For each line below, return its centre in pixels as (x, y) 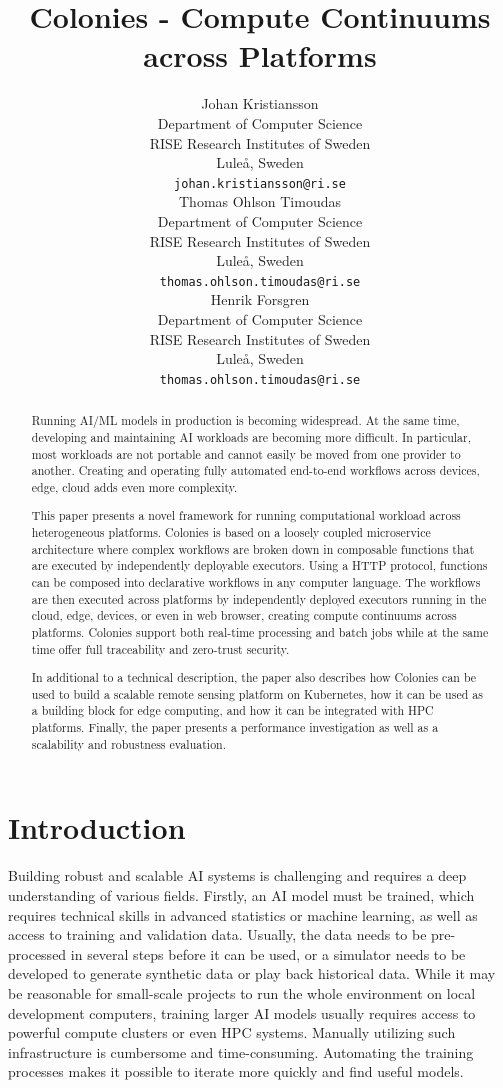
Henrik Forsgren (260, 299)
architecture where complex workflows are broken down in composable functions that (253, 548)
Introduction (97, 827)
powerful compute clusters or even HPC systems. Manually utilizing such (232, 1032)
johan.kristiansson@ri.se (260, 183)
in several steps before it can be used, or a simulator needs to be (268, 953)
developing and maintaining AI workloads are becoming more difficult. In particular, (251, 436)
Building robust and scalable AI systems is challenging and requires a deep (237, 875)
